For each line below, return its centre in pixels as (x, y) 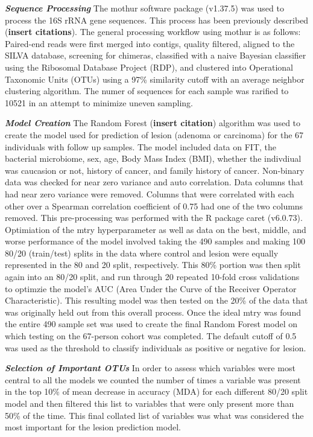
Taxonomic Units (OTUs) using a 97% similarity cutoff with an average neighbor (155, 79)
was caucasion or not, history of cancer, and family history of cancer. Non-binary (155, 170)
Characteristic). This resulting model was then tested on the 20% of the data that (156, 300)
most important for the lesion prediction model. (93, 427)
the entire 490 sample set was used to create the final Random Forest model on (151, 324)
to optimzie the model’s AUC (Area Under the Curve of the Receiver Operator (151, 288)
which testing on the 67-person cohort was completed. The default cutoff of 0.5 (151, 336)
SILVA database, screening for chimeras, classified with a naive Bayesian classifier (156, 55)
